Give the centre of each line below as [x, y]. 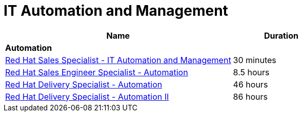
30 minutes [255, 60]
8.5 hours [251, 72]
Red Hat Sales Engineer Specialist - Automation [97, 72]
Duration [281, 35]
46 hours [250, 84]
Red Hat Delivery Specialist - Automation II [87, 96]
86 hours [250, 96]
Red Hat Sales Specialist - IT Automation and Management [118, 60]
